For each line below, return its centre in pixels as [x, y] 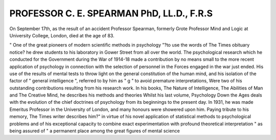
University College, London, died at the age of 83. [62, 35]
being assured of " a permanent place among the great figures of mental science [95, 131]
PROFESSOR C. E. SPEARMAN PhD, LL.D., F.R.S [111, 13]
